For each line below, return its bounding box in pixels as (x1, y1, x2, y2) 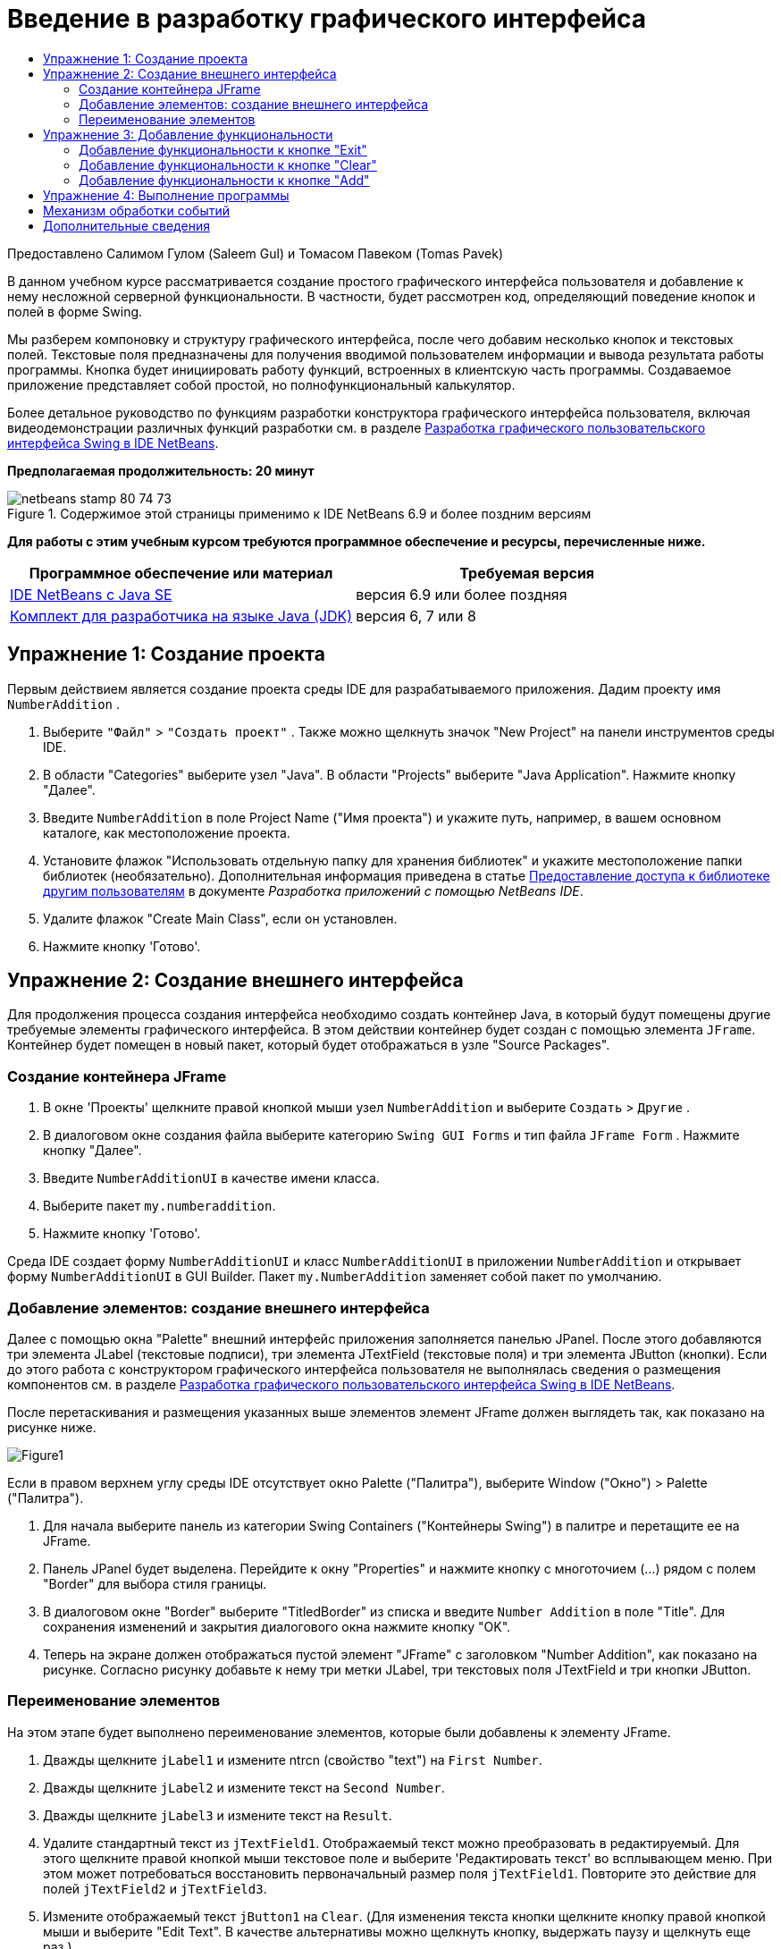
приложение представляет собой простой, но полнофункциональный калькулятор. (7, 376, 516, 392)
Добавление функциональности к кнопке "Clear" (79, 156, 377, 173)
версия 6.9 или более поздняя (356, 585, 567, 603)
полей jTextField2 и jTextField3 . (43, 1880, 267, 1896)
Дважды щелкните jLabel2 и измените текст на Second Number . (43, 1779, 445, 1795)
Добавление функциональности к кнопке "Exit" (79, 141, 367, 157)
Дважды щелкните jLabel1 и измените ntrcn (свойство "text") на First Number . (43, 1751, 542, 1768)
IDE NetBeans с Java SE (10, 585, 172, 603)
